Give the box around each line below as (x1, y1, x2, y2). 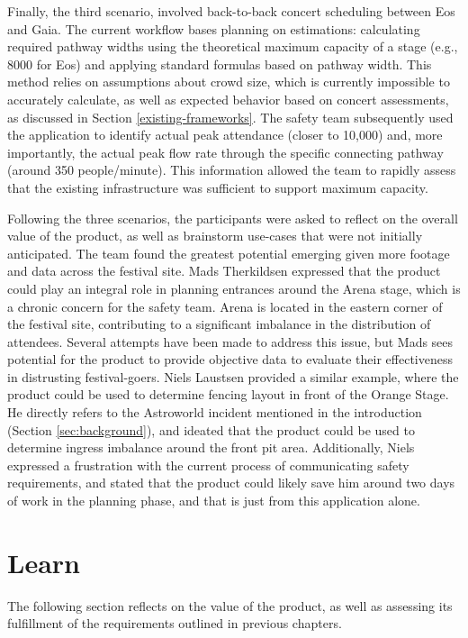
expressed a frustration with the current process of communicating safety (7, 455, 409, 474)
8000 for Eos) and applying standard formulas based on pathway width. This (7, 54, 432, 73)
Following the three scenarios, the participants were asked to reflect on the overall (7, 208, 458, 227)
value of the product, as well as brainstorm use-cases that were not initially (7, 226, 423, 245)
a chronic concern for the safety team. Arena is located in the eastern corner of (7, 296, 443, 315)
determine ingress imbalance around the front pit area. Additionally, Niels (7, 438, 415, 457)
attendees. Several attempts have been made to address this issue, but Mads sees (7, 332, 454, 351)
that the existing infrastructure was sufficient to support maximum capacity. (7, 178, 428, 196)
